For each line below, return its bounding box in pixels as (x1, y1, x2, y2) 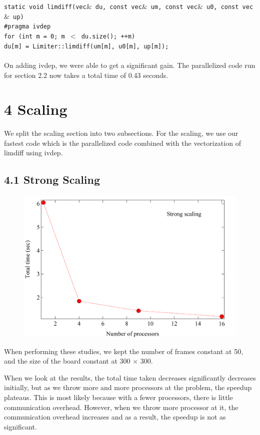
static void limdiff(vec (4, 3, 86, 10)
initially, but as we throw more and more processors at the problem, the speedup (4, 382, 252, 393)
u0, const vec (206, 3, 253, 10)
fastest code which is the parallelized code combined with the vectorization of (4, 137, 241, 148)
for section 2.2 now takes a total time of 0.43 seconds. (4, 69, 168, 80)
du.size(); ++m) (81, 32, 135, 40)
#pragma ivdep (4, 23, 51, 30)
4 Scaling (4, 99, 67, 119)
